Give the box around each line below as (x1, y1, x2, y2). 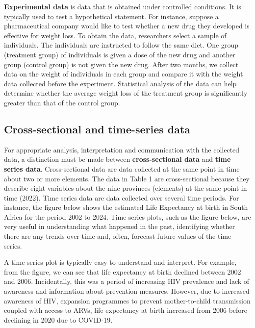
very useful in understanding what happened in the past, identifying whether (4, 221, 235, 231)
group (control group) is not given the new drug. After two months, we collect (4, 59, 239, 69)
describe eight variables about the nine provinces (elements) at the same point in (4, 183, 247, 193)
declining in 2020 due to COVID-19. (4, 314, 113, 325)
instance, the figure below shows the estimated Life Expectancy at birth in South (4, 202, 248, 212)
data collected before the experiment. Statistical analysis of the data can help (4, 78, 237, 88)
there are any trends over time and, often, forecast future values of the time (4, 231, 231, 241)
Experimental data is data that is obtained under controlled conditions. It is (4, 1, 241, 11)
